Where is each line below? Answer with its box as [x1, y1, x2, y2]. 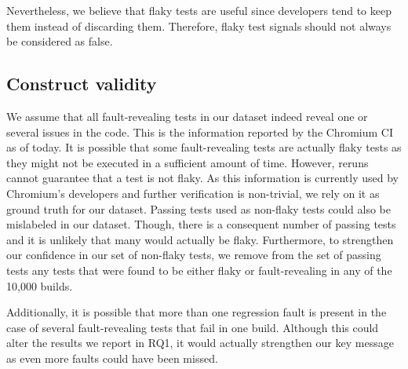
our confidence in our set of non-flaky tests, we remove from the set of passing [6, 247, 381, 263]
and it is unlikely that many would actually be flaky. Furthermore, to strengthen [6, 231, 394, 247]
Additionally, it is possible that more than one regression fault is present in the [6, 304, 387, 320]
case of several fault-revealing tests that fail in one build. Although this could [6, 319, 379, 335]
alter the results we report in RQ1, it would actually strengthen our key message [6, 334, 394, 351]
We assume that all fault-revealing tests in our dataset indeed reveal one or [6, 108, 368, 124]
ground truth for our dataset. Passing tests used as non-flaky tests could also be [6, 200, 391, 217]
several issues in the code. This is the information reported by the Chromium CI [6, 123, 393, 140]
